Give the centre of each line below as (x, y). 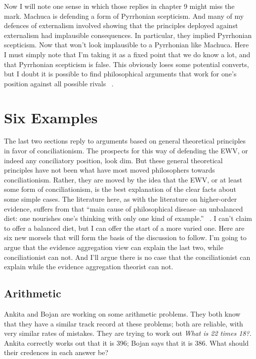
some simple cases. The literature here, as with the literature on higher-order (121, 199)
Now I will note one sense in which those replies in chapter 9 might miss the (119, 6)
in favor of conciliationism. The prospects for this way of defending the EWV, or (126, 151)
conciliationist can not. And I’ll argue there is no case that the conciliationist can (127, 257)
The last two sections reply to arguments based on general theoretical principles (125, 141)
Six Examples (51, 117)
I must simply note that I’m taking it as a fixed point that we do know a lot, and (127, 54)
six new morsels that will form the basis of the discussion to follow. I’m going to (125, 237)
